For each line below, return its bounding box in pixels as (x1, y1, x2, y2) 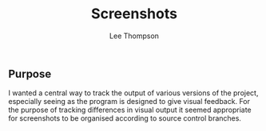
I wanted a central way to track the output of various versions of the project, (8, 88, 259, 98)
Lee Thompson (109, 31, 160, 40)
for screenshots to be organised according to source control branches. (8, 114, 242, 123)
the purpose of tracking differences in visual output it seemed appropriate (8, 105, 252, 115)
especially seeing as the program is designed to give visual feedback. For (8, 97, 250, 106)
